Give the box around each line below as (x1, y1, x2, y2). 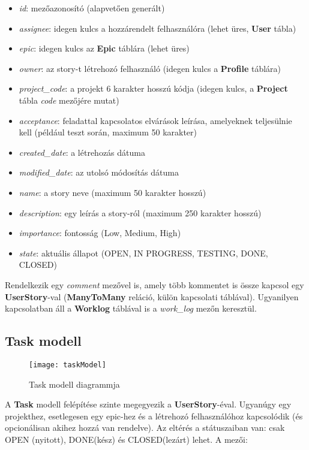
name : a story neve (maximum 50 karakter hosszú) (19, 186, 206, 198)
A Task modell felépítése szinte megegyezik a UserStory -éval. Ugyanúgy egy (5, 398, 292, 410)
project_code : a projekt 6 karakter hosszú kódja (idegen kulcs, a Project (19, 82, 288, 95)
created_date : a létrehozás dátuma (19, 146, 145, 158)
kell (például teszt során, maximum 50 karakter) (19, 126, 197, 138)
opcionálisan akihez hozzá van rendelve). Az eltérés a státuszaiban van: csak (5, 421, 285, 434)
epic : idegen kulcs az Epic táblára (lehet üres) (19, 42, 190, 55)
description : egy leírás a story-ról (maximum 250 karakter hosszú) (19, 206, 262, 219)
